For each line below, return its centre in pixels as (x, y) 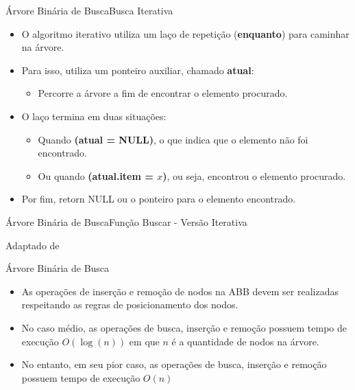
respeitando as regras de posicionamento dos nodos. (130, 305)
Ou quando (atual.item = (96, 175)
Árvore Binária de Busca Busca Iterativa (89, 10)
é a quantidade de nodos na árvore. (245, 341)
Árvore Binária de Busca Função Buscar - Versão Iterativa (126, 221)
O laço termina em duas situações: (94, 116)
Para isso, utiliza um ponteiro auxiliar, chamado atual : (138, 70)
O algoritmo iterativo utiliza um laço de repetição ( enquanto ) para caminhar (185, 33)
